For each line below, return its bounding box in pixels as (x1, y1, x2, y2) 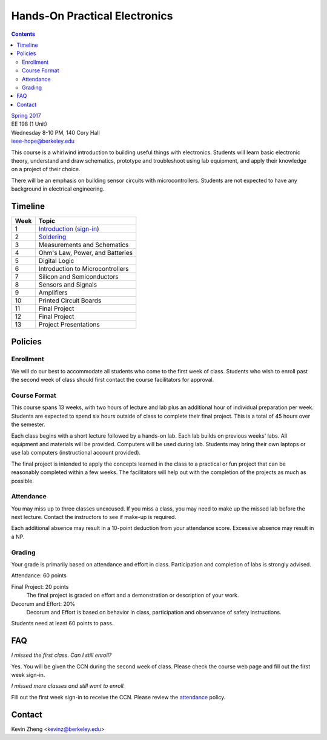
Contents (11, 30, 36, 38)
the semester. (11, 421, 45, 428)
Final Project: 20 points (11, 583, 69, 590)
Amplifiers (38, 288, 68, 297)
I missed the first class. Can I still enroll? (11, 651, 112, 659)
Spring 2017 (11, 112, 42, 120)
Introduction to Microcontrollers (38, 265, 130, 273)
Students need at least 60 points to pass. (11, 620, 114, 627)
